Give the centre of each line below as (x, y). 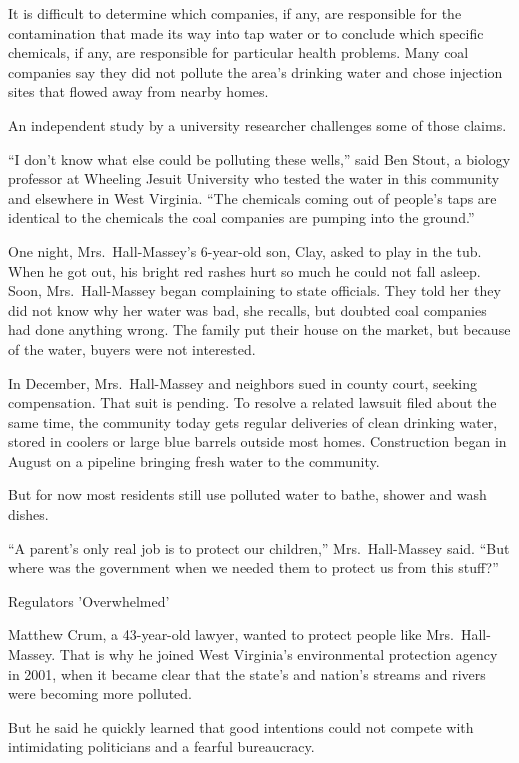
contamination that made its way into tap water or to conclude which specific (246, 32)
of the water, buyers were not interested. (132, 348)
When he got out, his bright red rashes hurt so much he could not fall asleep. (244, 270)
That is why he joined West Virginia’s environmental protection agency (278, 654)
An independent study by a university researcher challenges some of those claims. (257, 124)
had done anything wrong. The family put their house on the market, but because (259, 329)
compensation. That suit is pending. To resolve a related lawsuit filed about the (252, 402)
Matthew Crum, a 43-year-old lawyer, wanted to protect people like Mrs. (231, 634)
